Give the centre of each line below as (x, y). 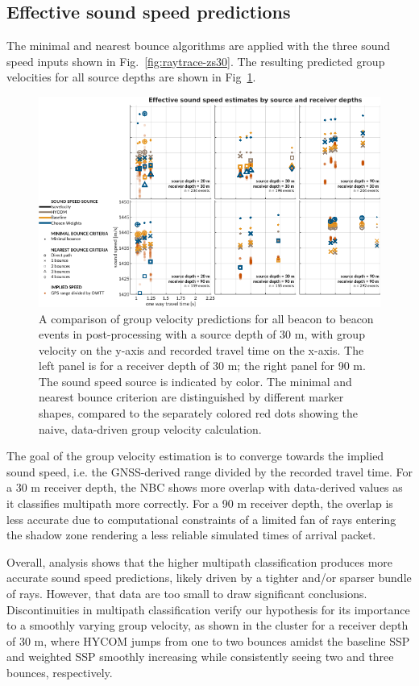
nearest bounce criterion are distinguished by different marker (191, 397)
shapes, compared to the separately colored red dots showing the (199, 413)
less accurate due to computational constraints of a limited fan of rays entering (201, 519)
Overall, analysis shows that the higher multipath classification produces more (200, 561)
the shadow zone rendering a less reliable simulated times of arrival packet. (191, 535)
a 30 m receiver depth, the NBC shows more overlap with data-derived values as (205, 487)
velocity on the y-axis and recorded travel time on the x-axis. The (201, 349)
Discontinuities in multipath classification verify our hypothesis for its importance (208, 609)
